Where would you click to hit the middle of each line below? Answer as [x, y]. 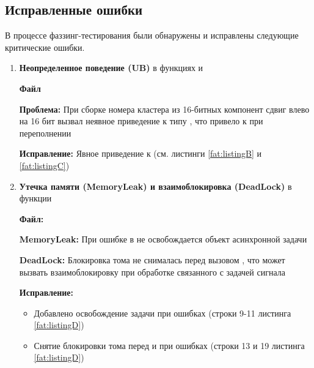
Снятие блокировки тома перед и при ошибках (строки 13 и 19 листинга [169, 345]
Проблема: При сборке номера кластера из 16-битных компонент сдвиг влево [164, 109]
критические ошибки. [45, 47]
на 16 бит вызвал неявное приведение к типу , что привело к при [141, 121]
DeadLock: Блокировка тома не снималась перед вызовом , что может [152, 259]
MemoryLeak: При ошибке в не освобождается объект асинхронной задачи [163, 239]
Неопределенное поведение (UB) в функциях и [111, 68]
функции [35, 198]
